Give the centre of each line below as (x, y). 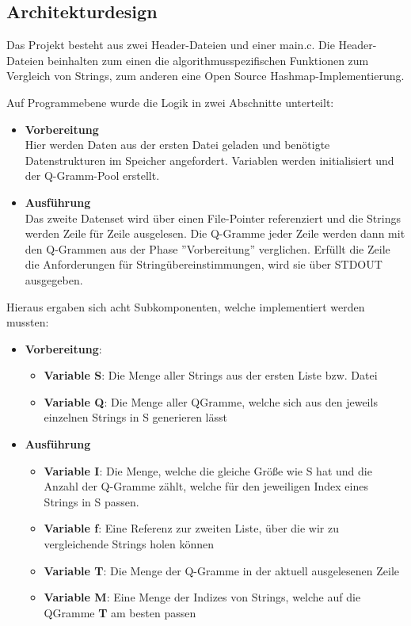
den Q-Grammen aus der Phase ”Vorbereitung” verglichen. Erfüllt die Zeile (207, 248)
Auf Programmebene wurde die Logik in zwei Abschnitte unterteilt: (170, 102)
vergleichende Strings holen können (129, 544)
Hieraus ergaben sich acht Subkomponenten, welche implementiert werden (186, 306)
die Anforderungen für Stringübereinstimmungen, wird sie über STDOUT (204, 264)
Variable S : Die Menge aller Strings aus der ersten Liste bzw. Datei (211, 375)
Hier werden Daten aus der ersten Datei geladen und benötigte (177, 145)
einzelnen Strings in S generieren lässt (135, 417)
